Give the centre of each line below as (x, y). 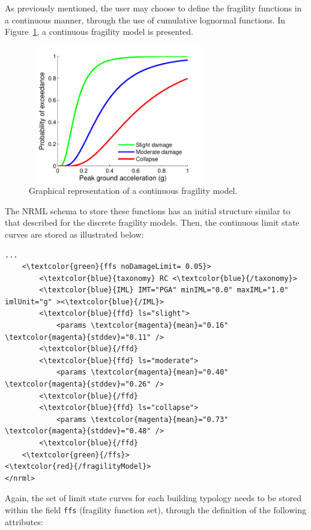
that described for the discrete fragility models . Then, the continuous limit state (152, 222)
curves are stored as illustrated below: (74, 234)
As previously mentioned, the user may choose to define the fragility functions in (153, 8)
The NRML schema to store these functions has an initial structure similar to (148, 210)
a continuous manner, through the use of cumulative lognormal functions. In (145, 20)
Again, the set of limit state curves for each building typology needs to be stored (153, 498)
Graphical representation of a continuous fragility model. (133, 191)
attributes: (24, 521)
